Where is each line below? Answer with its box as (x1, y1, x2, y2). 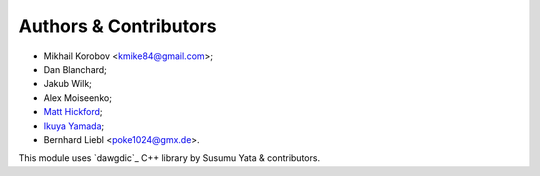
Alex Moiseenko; (43, 91, 112, 104)
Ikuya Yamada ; (43, 120, 105, 132)
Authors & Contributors (18, 15, 217, 37)
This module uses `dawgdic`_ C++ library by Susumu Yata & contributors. (18, 152, 320, 164)
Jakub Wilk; (43, 78, 92, 90)
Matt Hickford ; (43, 106, 104, 118)
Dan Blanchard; (43, 63, 107, 75)
